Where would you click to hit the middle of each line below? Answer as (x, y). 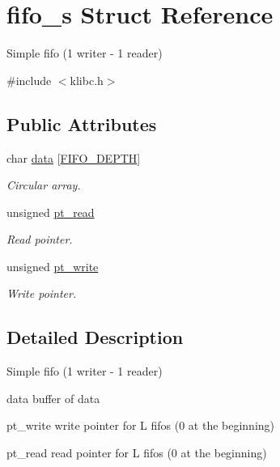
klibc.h (87, 80)
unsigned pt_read (51, 212)
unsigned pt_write (53, 266)
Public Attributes (82, 123)
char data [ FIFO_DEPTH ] (74, 157)
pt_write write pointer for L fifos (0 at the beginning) (141, 425)
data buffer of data (53, 398)
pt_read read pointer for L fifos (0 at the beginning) (137, 453)
